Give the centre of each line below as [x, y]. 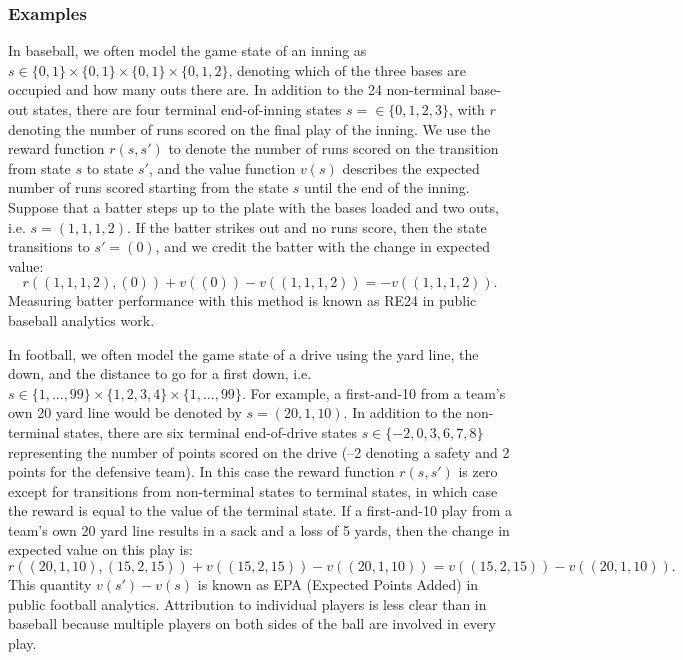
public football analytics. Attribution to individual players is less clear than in [247, 603]
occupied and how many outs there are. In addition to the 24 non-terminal [237, 89]
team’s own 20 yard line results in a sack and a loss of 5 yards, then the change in [259, 529]
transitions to [49, 246]
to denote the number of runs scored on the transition [333, 148]
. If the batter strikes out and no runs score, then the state [306, 226]
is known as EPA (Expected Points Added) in [338, 584]
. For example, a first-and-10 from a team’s [373, 392]
